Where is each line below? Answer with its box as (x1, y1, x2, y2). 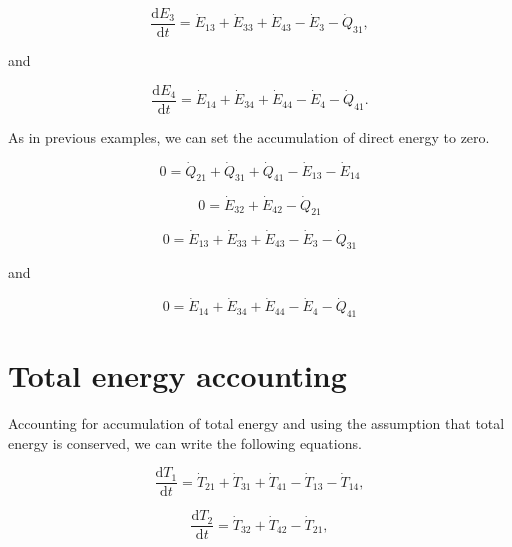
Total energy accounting (8, 355, 347, 396)
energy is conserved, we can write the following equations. (8, 432, 362, 453)
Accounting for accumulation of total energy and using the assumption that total (8, 413, 505, 434)
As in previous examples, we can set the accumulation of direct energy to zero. (8, 126, 490, 147)
